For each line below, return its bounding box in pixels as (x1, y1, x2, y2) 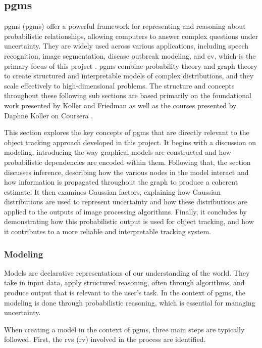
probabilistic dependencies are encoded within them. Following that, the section (4, 156, 251, 167)
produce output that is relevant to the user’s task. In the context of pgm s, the (4, 287, 246, 298)
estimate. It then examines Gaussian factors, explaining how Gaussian (4, 186, 221, 197)
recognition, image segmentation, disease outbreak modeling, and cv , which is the (4, 50, 256, 61)
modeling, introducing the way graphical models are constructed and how (4, 147, 231, 157)
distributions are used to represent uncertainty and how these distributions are (4, 196, 247, 207)
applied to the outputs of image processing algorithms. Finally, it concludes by (4, 206, 247, 216)
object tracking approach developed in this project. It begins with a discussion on (4, 137, 256, 147)
